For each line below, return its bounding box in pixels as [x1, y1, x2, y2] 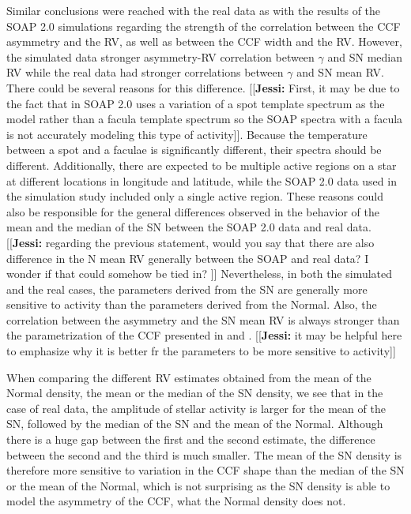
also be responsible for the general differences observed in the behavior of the [6, 203, 379, 219]
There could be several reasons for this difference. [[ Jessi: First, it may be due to [6, 79, 400, 96]
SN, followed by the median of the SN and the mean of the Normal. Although [6, 415, 383, 432]
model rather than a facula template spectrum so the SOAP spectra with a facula [6, 111, 403, 127]
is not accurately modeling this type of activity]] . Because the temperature [6, 126, 368, 142]
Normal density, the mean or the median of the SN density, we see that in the [6, 385, 383, 401]
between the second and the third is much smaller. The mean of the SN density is [6, 446, 402, 463]
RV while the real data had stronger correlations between [6, 64, 284, 81]
